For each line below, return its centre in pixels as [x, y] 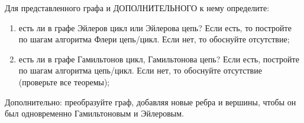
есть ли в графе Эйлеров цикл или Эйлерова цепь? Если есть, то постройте [155, 27]
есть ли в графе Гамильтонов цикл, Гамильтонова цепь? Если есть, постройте [159, 59]
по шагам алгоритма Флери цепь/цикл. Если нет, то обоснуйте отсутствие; [154, 39]
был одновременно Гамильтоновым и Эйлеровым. [94, 113]
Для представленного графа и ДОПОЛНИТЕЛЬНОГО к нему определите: [137, 8]
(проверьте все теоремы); [64, 82]
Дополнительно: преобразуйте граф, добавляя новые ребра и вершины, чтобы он [151, 102]
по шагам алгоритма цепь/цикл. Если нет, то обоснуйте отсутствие [140, 70]
